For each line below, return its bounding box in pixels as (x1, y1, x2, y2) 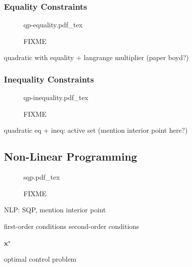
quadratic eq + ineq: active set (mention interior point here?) (4, 125, 188, 135)
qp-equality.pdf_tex (23, 20, 83, 30)
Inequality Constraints (4, 73, 94, 85)
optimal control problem (4, 254, 77, 264)
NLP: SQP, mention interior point (4, 205, 106, 215)
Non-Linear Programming (4, 149, 137, 164)
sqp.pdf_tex (23, 172, 60, 182)
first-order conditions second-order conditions (4, 221, 139, 231)
